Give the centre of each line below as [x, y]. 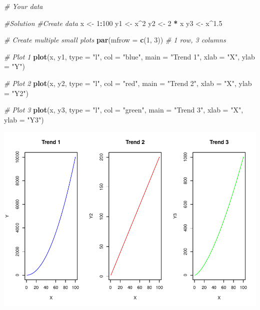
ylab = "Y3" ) [24, 119]
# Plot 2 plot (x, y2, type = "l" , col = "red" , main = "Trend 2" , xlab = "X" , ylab [128, 83]
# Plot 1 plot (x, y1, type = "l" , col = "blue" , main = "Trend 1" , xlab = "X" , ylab [129, 56]
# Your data [23, 6]
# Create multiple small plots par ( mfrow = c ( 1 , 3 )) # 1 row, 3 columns [115, 40]
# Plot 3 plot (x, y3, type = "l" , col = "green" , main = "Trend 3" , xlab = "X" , [124, 110]
